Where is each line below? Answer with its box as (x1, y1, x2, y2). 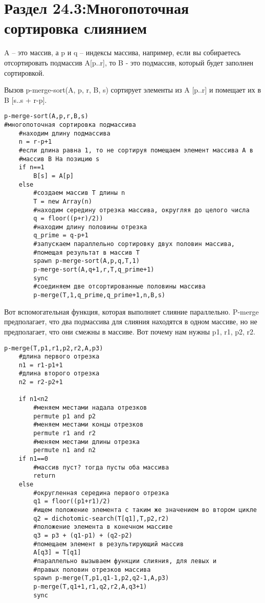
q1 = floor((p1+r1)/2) (33, 498, 111, 505)
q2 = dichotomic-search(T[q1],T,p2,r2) (33, 515, 169, 522)
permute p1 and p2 (33, 412, 96, 420)
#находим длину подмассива (18, 129, 111, 137)
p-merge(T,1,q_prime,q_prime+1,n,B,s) (33, 292, 165, 299)
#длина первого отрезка (18, 353, 100, 361)
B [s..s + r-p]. (4, 94, 47, 105)
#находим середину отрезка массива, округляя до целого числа (33, 206, 250, 214)
